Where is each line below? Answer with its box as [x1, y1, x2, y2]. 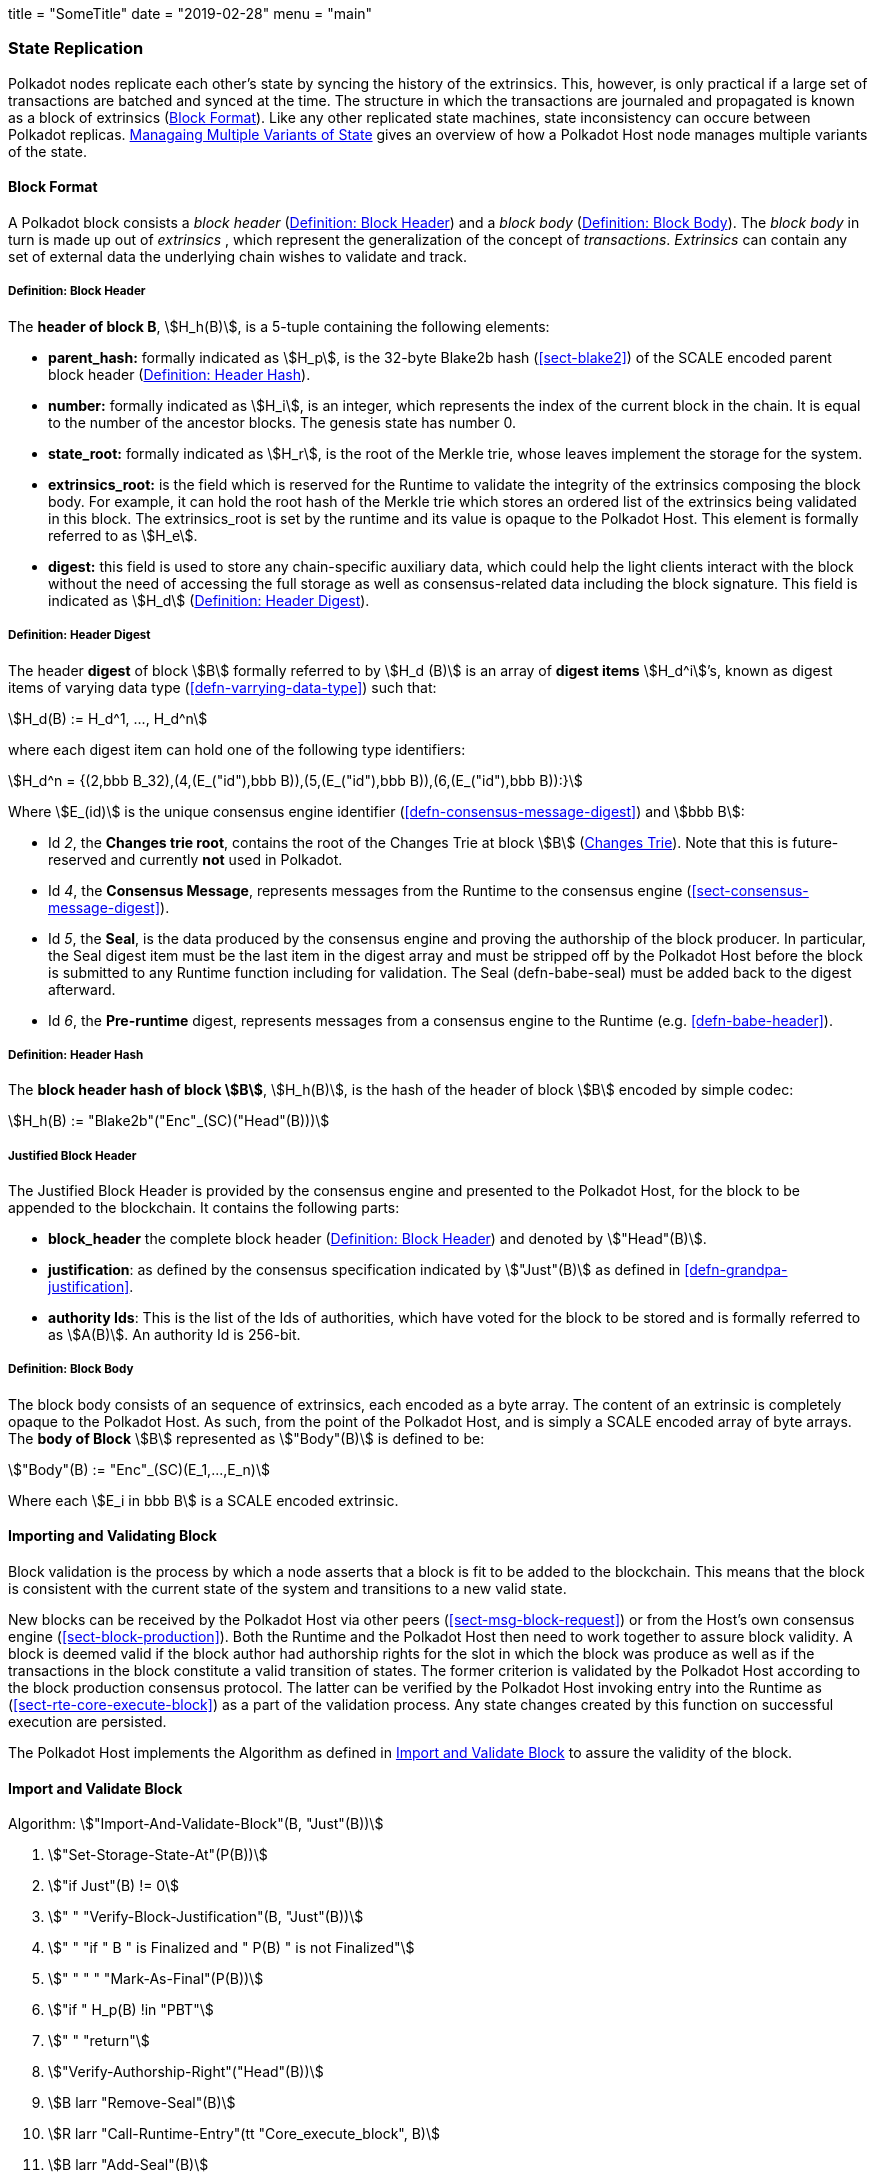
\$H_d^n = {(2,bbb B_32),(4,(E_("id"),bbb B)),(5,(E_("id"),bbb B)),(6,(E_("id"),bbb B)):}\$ [8, 771, 583, 789]
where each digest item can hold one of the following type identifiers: [8, 740, 466, 758]
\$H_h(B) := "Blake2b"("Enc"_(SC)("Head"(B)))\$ [8, 1112, 330, 1130]
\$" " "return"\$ [48, 2032, 150, 2050]
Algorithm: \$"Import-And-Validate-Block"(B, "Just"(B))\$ [8, 1815, 384, 1833]
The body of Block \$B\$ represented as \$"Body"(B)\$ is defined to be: [8, 1429, 485, 1447]
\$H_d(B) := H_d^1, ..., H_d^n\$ [8, 709, 208, 727]
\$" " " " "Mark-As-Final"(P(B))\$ [48, 1970, 264, 1988]
